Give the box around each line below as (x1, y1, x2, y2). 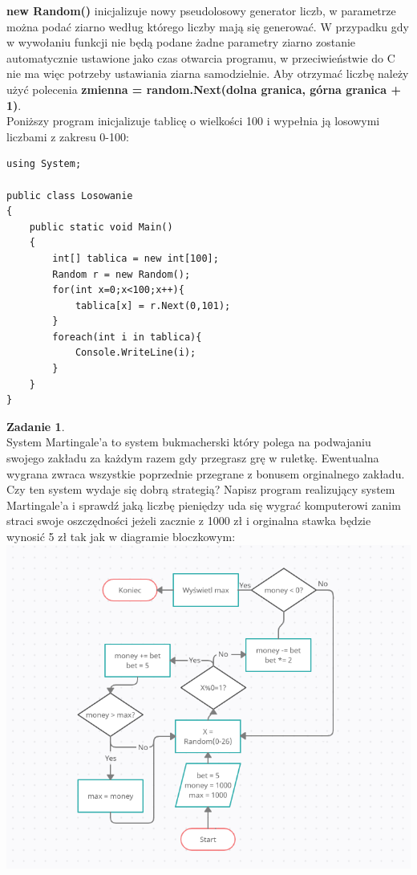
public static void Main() (29, 221, 173, 233)
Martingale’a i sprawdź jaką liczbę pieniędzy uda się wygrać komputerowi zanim (6, 496, 401, 513)
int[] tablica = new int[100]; (52, 252, 219, 264)
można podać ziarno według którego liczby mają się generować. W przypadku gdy (6, 18, 409, 35)
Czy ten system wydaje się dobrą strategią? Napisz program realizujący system (6, 481, 395, 498)
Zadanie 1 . (6, 417, 65, 434)
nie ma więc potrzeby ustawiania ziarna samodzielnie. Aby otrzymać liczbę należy (6, 65, 409, 82)
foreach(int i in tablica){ (52, 331, 202, 343)
